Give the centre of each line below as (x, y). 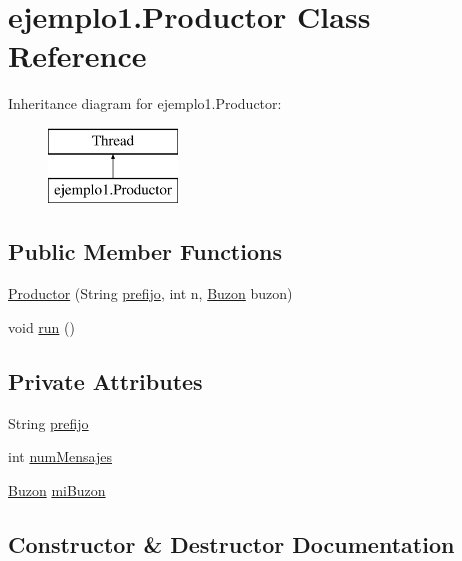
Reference (77, 55)
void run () (41, 326)
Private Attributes (105, 380)
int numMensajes (60, 456)
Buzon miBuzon (57, 489)
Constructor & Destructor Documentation (231, 543)
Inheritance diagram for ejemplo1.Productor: (145, 103)
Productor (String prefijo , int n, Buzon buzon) (150, 293)
